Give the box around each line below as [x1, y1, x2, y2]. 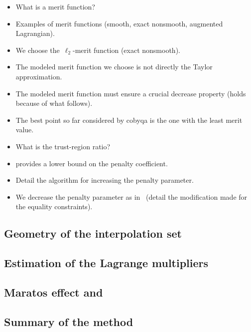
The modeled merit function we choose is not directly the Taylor [15, 61, 213, 72]
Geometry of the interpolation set [4, 226, 182, 241]
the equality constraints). [15, 201, 93, 212]
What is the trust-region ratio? [15, 141, 111, 151]
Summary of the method [4, 314, 133, 329]
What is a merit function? [15, 1, 95, 11]
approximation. [15, 71, 62, 81]
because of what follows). [15, 98, 93, 108]
